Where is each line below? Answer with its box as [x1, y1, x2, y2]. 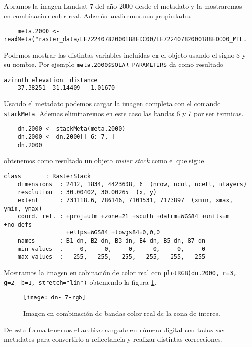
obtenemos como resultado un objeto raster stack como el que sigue [4, 155, 204, 165]
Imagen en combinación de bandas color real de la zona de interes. [23, 308, 220, 318]
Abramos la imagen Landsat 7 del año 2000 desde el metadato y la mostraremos [4, 1, 242, 11]
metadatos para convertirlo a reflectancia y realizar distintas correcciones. [4, 334, 222, 344]
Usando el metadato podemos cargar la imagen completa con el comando [4, 99, 221, 109]
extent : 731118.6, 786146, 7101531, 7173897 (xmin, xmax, [17, 197, 233, 204]
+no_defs [4, 221, 32, 228]
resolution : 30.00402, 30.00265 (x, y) [17, 189, 157, 196]
